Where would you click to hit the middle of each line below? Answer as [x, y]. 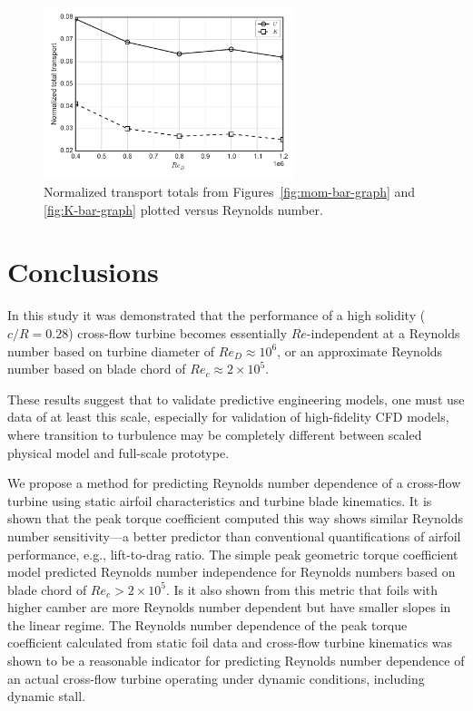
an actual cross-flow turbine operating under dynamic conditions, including [216, 678]
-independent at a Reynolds [383, 332]
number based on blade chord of [97, 369]
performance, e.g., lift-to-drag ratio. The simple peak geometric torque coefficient [233, 554]
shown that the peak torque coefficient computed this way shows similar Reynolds [235, 518]
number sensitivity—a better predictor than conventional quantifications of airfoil [234, 536]
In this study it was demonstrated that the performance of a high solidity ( [217, 315]
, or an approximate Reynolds [360, 351]
